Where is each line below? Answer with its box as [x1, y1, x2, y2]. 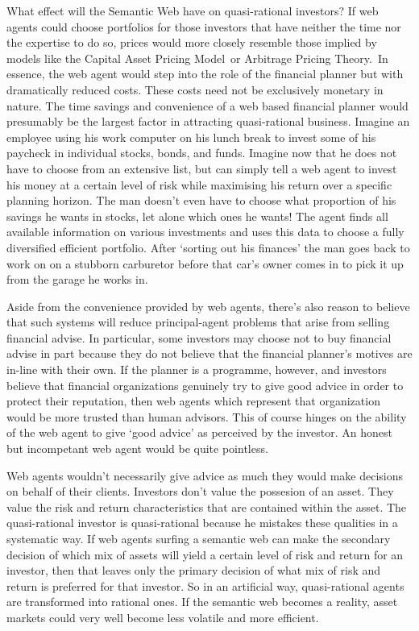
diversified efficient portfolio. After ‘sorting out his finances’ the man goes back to [6, 239, 410, 255]
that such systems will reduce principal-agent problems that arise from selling [6, 313, 390, 330]
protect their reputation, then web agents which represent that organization [6, 392, 380, 409]
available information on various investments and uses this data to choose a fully [6, 223, 404, 240]
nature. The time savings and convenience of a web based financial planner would [6, 97, 409, 114]
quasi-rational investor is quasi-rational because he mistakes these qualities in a [6, 514, 398, 531]
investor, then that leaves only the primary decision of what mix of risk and [6, 562, 381, 579]
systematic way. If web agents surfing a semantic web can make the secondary [6, 530, 391, 546]
